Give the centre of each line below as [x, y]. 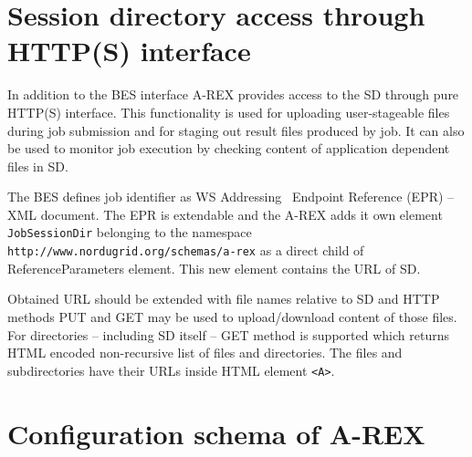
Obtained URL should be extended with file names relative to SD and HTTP [224, 299]
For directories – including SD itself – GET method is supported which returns [228, 334]
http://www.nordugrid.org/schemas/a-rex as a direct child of [186, 250]
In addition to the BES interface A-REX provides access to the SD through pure [233, 94]
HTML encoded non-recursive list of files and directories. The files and [205, 353]
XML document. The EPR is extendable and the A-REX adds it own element [225, 214]
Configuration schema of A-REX [216, 433]
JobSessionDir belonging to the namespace [130, 232]
